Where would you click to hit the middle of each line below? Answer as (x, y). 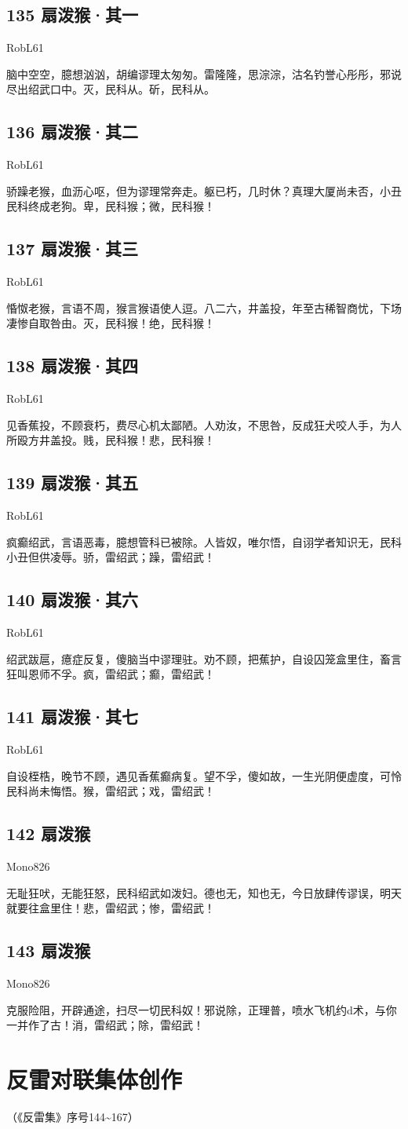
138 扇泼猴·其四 (73, 365)
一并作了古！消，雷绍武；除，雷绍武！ (105, 1025)
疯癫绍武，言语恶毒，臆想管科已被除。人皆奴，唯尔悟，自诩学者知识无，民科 (204, 541)
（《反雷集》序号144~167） (73, 1116)
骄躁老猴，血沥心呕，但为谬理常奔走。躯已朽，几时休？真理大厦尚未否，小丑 (204, 190)
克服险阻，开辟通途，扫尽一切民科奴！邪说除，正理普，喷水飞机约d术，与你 (202, 1009)
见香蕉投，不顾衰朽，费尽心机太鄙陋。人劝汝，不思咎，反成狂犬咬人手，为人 (204, 424)
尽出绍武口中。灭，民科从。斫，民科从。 (111, 89)
